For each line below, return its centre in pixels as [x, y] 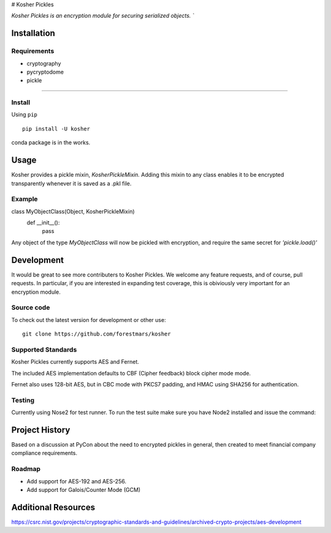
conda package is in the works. [51, 143]
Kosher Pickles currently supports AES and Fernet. [75, 362]
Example [25, 199]
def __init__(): [43, 223]
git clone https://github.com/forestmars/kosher [97, 334]
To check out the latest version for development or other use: [89, 320]
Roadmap [26, 469]
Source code [31, 308]
